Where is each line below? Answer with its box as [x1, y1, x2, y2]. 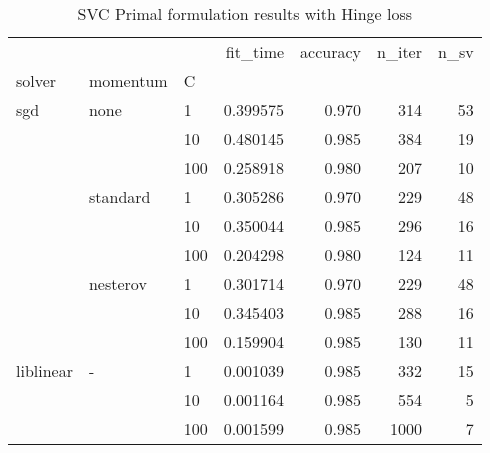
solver [16, 69, 57, 92]
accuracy [300, 40, 362, 63]
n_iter [377, 40, 422, 63]
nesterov [88, 272, 147, 295]
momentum [88, 69, 168, 92]
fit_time [225, 40, 285, 63]
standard [88, 185, 151, 208]
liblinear [16, 359, 73, 382]
